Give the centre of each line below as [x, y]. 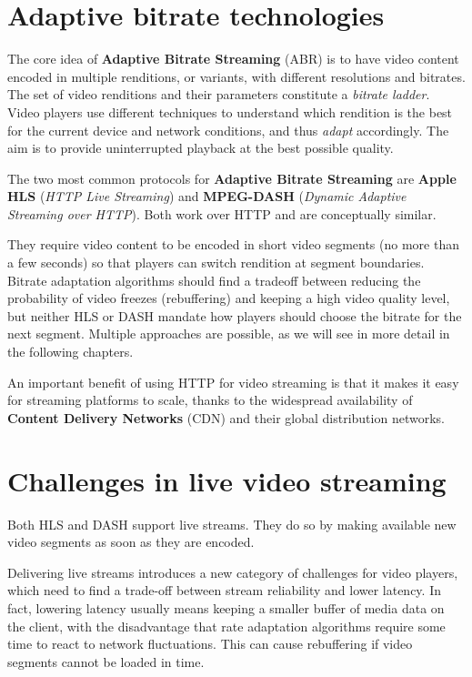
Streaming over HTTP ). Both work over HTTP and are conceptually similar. [222, 213]
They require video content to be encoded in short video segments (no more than [233, 244]
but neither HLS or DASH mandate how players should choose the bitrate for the [235, 315]
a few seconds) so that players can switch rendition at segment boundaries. [216, 263]
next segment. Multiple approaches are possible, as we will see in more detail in [229, 333]
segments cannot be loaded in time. [106, 661]
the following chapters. [70, 352]
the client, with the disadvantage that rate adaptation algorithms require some [226, 626]
